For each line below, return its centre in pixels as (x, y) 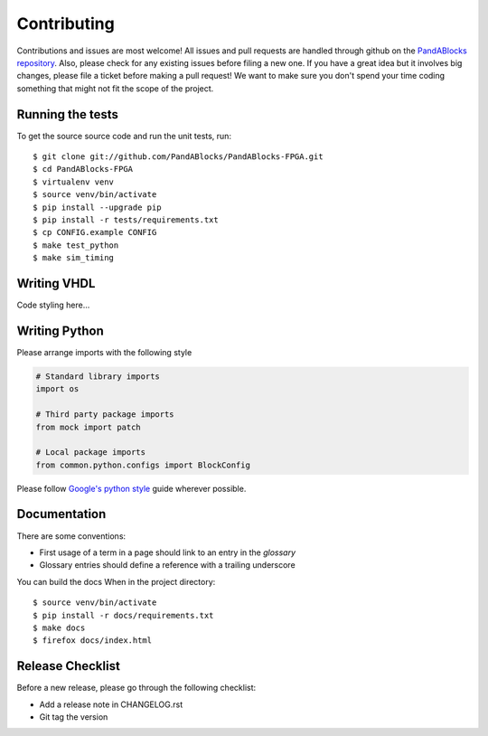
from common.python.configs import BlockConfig (143, 465)
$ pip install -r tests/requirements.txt (126, 220)
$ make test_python (76, 245)
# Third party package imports (105, 415)
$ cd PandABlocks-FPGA (83, 169)
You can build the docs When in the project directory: (116, 581)
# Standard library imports (98, 376)
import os (57, 389)
